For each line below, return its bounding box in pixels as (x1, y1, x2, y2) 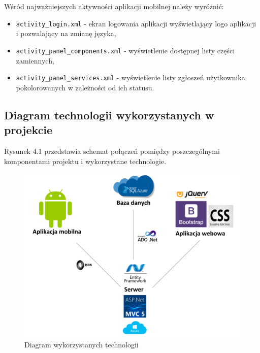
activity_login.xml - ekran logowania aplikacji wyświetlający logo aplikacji (16, 18, 256, 28)
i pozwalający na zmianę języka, (16, 28, 116, 39)
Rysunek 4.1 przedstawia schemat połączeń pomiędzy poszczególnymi (4, 145, 220, 156)
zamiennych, (16, 55, 54, 66)
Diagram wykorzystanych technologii (24, 339, 139, 349)
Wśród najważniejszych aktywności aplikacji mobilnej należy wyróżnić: (4, 1, 224, 11)
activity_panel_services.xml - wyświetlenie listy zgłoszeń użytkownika (16, 72, 245, 83)
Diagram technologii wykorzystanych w (4, 107, 214, 122)
